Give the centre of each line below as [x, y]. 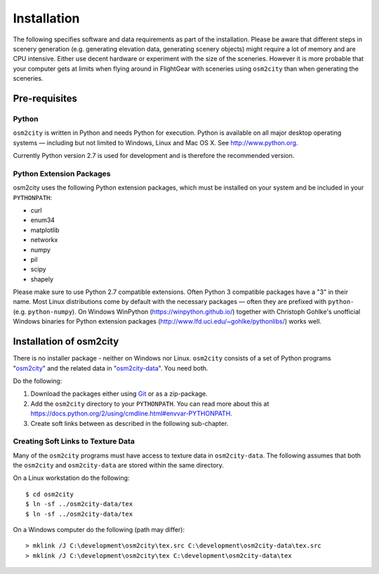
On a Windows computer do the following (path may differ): [99, 529]
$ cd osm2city [49, 494]
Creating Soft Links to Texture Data [74, 441]
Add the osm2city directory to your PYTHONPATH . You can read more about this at [150, 403]
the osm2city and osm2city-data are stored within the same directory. [119, 465]
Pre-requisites [45, 98]
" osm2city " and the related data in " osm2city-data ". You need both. [111, 368]
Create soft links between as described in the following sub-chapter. [129, 423]
